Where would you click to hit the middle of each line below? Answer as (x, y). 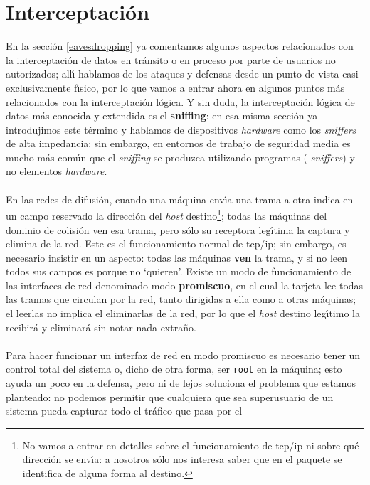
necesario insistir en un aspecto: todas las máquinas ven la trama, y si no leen (177, 257)
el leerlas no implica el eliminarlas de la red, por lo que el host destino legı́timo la (183, 313)
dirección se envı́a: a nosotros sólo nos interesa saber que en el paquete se (182, 459)
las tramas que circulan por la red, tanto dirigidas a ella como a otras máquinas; (181, 299)
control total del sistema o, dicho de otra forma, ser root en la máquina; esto (174, 369)
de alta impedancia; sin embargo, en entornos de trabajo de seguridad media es (178, 143)
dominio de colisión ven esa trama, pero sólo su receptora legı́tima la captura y (178, 229)
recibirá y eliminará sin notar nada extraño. (101, 327)
